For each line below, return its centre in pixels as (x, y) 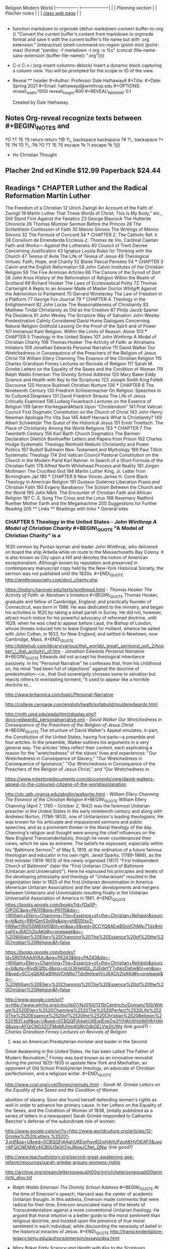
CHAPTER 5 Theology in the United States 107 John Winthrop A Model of (81, 337)
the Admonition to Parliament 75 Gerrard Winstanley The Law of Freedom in (84, 294)
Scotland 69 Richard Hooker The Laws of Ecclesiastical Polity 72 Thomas (81, 283)
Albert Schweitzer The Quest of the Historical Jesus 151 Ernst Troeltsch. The (84, 423)
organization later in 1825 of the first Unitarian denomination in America (79, 882)
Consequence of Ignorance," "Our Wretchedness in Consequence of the (80, 764)
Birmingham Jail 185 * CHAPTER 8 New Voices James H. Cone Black (77, 476)
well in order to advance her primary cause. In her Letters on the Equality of (83, 1105)
